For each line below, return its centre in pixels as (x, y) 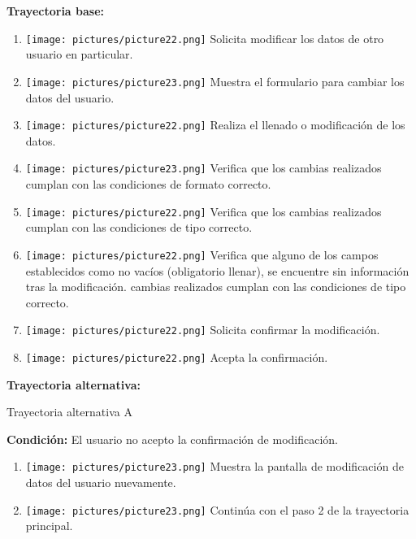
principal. (49, 526)
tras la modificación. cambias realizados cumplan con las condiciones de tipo (216, 287)
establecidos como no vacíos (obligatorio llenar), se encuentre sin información (217, 270)
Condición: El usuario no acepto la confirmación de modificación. (172, 439)
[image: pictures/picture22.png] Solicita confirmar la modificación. (203, 330)
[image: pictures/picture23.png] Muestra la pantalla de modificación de (214, 466)
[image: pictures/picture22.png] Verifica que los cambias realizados (204, 211)
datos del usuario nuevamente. (101, 482)
